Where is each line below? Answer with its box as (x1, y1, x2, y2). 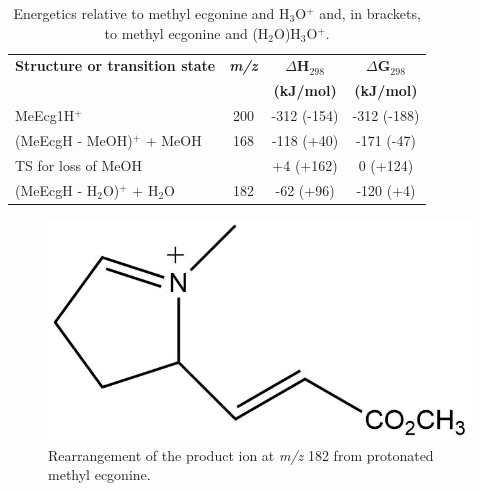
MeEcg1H (15, 105, 75, 126)
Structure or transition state (15, 55, 216, 76)
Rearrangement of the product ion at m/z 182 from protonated (48, 444, 434, 465)
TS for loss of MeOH (15, 154, 142, 175)
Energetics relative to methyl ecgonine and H (13, 3, 290, 23)
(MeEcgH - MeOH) (15, 129, 133, 150)
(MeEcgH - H (15, 179, 98, 200)
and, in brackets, (319, 3, 421, 23)
